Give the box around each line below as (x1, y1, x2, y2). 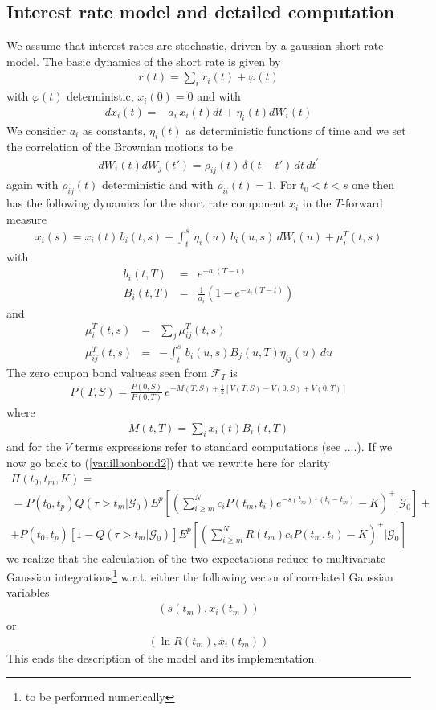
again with (6, 176, 59, 193)
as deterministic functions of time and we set (185, 121, 406, 138)
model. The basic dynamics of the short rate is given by (6, 52, 281, 69)
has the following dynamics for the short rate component (6, 195, 286, 211)
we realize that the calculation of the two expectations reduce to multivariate (6, 549, 386, 566)
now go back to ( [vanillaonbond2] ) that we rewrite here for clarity (6, 453, 330, 470)
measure (6, 210, 47, 227)
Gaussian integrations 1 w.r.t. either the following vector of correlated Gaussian (6, 566, 393, 585)
